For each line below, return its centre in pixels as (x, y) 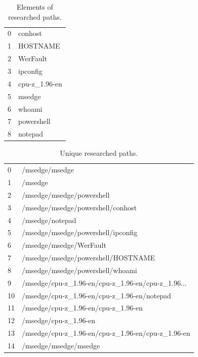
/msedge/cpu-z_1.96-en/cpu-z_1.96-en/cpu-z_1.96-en (106, 333)
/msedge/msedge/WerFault (64, 245)
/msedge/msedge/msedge (61, 345)
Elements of (35, 7)
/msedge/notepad (49, 220)
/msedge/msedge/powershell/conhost (80, 207)
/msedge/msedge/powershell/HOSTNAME (88, 258)
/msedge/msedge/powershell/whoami (80, 270)
